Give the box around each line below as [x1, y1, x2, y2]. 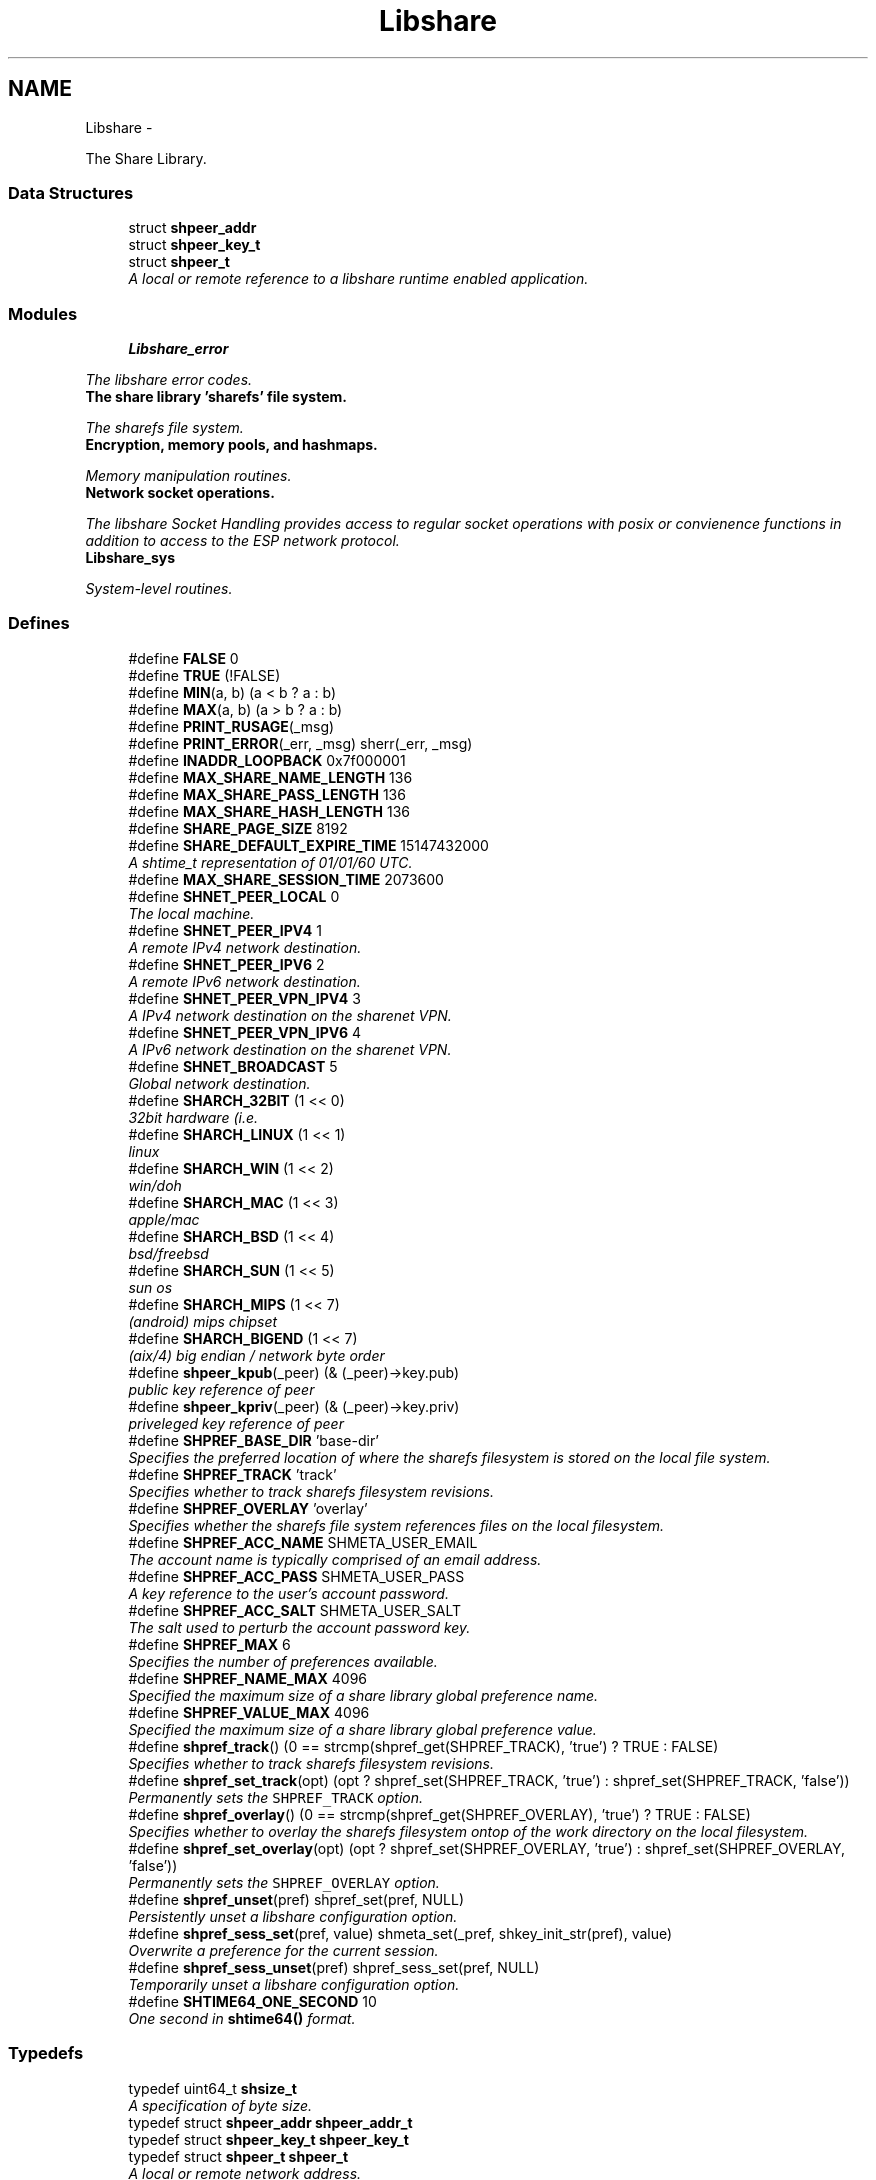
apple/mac [128, 1210, 200, 1228]
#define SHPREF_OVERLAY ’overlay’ [128, 1499, 368, 1517]
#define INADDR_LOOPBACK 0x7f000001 [128, 751, 406, 769]
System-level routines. [85, 580, 233, 598]
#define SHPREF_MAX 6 [128, 1635, 291, 1653]
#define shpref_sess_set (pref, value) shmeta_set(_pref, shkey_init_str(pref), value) [128, 1924, 673, 1942]
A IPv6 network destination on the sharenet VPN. [128, 1040, 452, 1058]
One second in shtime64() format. [128, 2009, 356, 2027]
